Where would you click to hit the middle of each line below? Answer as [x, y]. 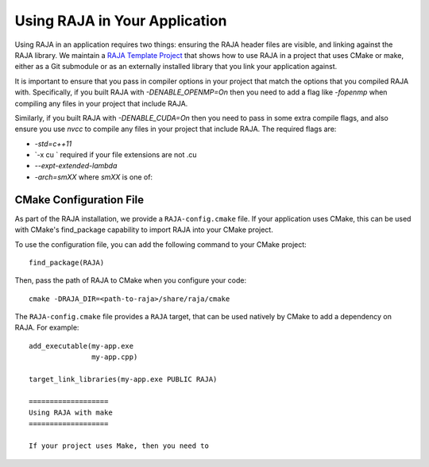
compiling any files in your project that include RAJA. [101, 103]
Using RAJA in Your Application [121, 21]
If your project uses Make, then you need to [119, 446]
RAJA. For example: [47, 328]
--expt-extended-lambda [76, 166]
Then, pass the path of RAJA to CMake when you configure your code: [130, 280]
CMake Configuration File [79, 200]
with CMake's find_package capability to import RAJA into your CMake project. [144, 230]
